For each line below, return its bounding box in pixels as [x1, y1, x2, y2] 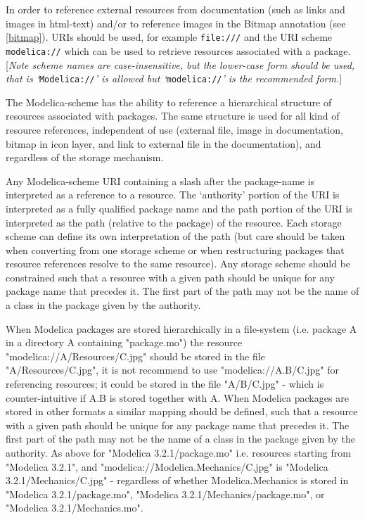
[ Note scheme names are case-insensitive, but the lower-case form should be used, [6, 57, 355, 72]
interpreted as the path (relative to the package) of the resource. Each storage [6, 215, 342, 229]
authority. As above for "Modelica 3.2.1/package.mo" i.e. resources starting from [6, 445, 351, 459]
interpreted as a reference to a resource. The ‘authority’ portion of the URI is [6, 187, 340, 202]
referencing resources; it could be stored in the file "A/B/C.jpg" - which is [6, 376, 324, 391]
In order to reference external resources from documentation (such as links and [6, 2, 345, 16]
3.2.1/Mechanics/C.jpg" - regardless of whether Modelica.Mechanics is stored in [6, 473, 349, 488]
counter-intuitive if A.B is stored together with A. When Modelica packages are [6, 390, 349, 405]
